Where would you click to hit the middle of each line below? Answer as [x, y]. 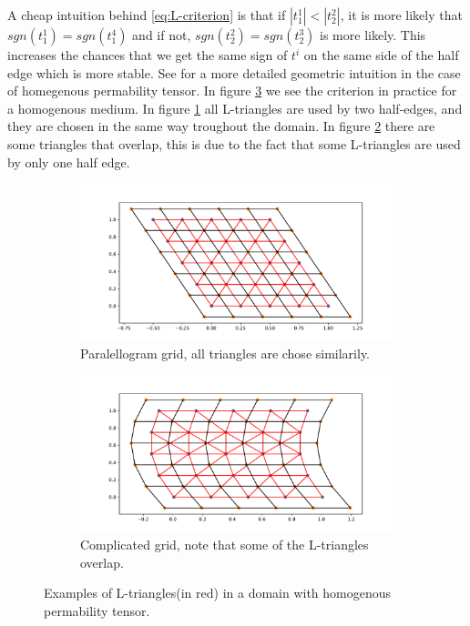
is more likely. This [373, 35]
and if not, [162, 35]
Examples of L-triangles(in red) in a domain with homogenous [218, 593]
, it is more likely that [401, 15]
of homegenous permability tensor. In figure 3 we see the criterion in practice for [232, 91]
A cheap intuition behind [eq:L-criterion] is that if [147, 15]
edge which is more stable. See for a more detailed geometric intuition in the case [234, 72]
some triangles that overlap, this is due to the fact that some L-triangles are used [234, 143]
